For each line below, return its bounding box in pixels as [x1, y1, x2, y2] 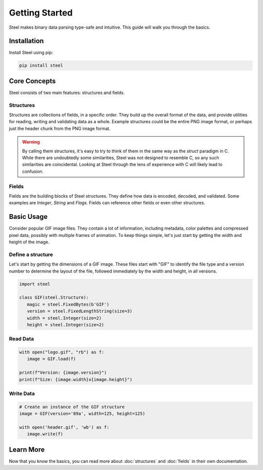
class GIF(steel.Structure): [19, 295, 89, 300]
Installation [9, 37, 44, 45]
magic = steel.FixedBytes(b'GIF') [27, 302, 110, 307]
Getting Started [9, 7, 73, 18]
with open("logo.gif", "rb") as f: [19, 349, 104, 355]
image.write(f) [27, 431, 63, 437]
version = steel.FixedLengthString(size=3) [27, 308, 132, 314]
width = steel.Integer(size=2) [27, 315, 102, 321]
